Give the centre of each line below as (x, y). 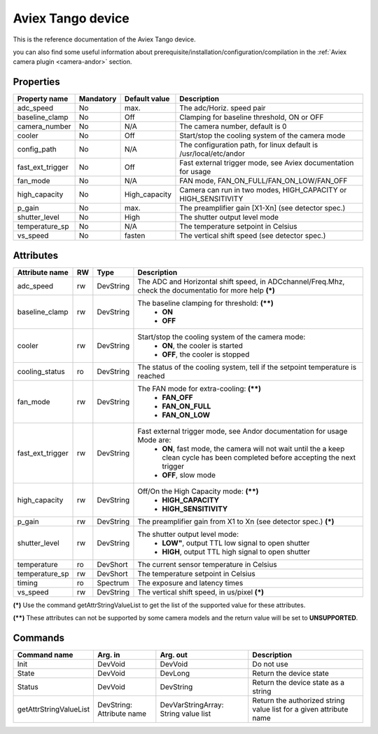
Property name (43, 99)
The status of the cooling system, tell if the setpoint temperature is (247, 367)
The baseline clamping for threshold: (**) (205, 303)
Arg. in (109, 655)
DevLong (175, 674)
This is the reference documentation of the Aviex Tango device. (104, 39)
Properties (36, 82)
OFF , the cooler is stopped (206, 354)
